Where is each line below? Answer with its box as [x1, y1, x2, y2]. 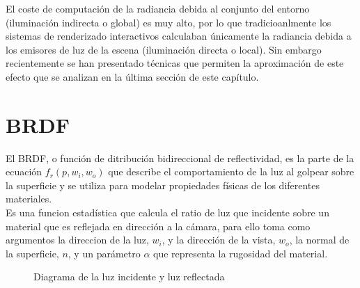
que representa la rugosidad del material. [153, 246, 328, 260]
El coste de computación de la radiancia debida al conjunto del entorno [6, 1, 310, 15]
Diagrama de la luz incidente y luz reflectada [33, 269, 225, 284]
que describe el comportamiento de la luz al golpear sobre [108, 164, 354, 179]
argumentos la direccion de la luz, [6, 232, 149, 247]
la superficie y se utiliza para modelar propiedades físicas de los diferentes [6, 177, 320, 192]
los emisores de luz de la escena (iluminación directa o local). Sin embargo [6, 42, 322, 56]
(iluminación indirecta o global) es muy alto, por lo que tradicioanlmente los [6, 15, 331, 29]
